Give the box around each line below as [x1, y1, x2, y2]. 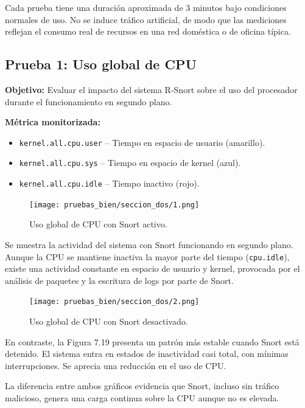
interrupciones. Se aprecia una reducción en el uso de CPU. [5, 359, 226, 372]
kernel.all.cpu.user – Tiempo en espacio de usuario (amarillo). [19, 136, 265, 148]
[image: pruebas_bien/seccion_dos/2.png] [29, 297, 200, 306]
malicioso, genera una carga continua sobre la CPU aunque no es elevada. [5, 392, 279, 404]
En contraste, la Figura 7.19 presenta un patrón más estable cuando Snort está [5, 335, 300, 348]
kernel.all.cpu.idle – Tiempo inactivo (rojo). [19, 177, 200, 190]
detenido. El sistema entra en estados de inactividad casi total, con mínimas [5, 347, 289, 360]
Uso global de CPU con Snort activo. [29, 218, 167, 230]
